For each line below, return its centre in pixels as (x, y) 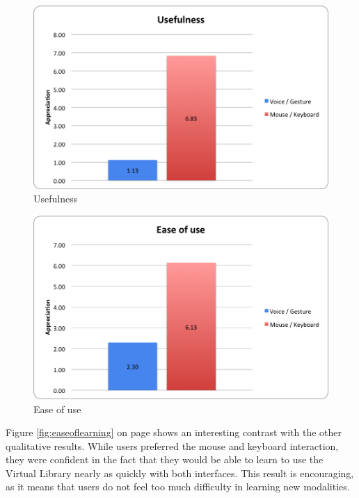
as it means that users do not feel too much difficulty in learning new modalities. (178, 487)
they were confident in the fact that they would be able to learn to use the (165, 459)
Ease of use (57, 409)
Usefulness (56, 199)
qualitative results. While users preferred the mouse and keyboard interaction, (172, 445)
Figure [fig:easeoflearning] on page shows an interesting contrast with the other (174, 432)
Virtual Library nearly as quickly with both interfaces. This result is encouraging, (180, 473)
